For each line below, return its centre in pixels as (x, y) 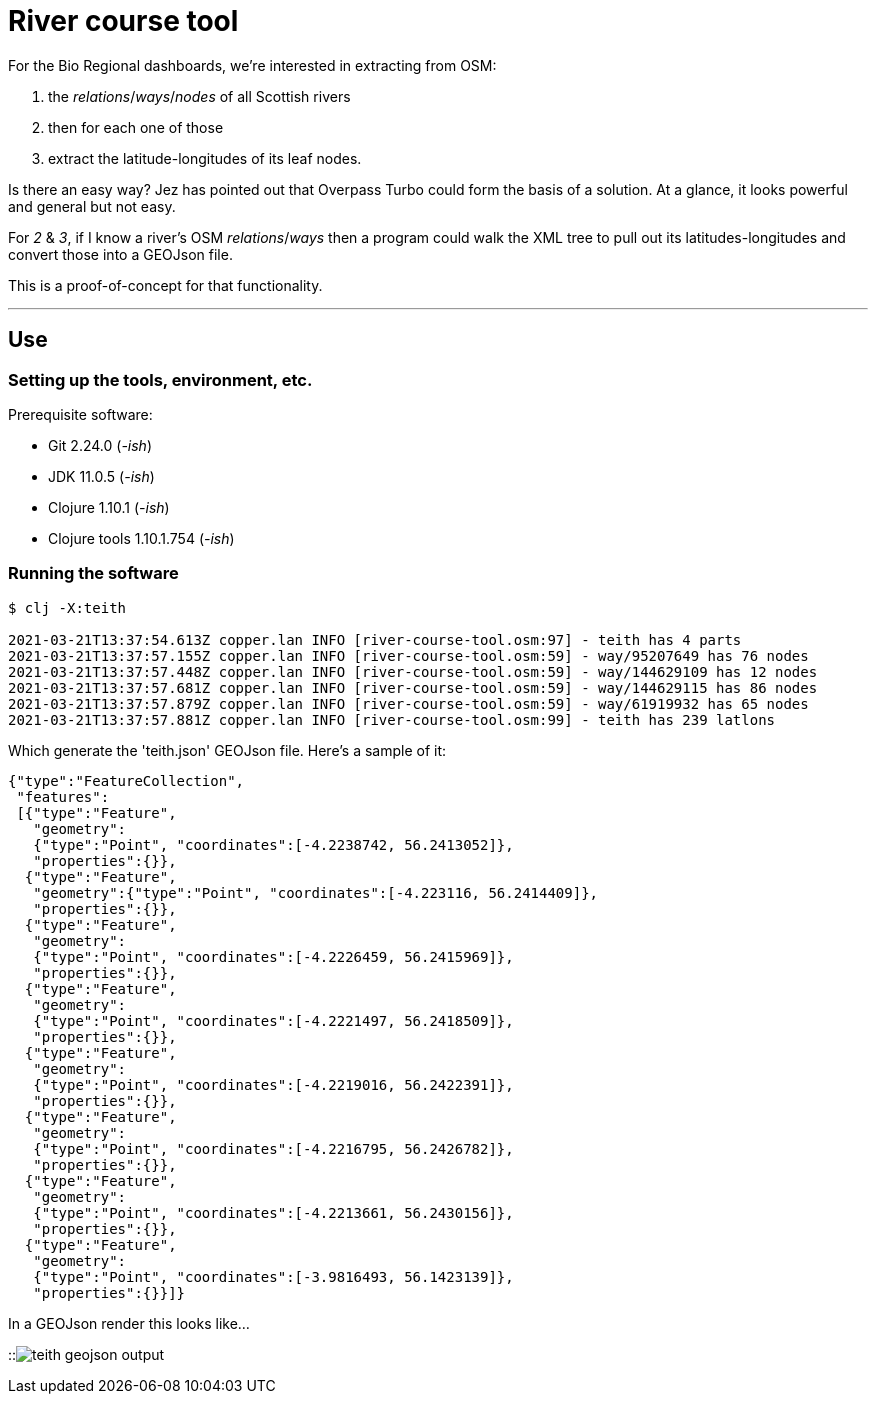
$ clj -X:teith (67, 607)
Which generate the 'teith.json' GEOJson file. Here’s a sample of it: (227, 750)
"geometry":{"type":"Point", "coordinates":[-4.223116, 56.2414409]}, (316, 892)
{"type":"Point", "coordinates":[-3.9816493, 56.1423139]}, (273, 1276)
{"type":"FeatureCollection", (126, 780)
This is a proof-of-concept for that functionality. (165, 285)
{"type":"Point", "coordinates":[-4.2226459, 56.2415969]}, (273, 956)
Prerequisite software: (80, 414)
